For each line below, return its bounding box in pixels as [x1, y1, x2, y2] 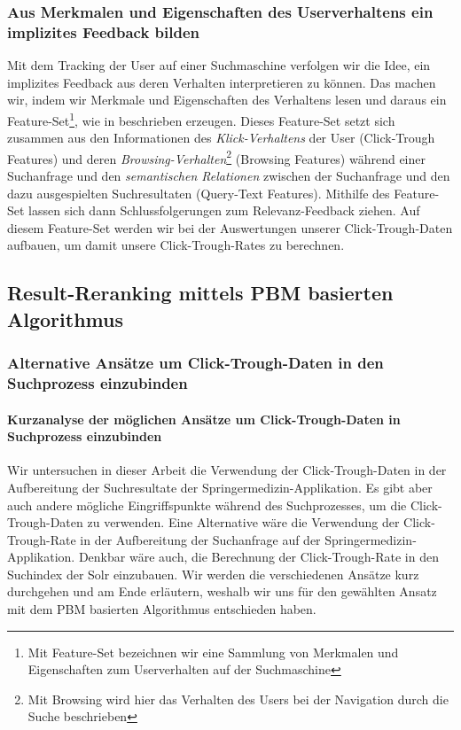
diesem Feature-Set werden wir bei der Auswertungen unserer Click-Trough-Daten [7, 218, 453, 237]
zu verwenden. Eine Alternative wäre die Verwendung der [87, 513, 400, 532]
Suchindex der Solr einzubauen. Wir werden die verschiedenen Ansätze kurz [7, 564, 419, 583]
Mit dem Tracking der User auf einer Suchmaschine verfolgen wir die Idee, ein [7, 56, 431, 74]
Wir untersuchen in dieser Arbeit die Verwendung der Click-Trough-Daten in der [7, 461, 447, 479]
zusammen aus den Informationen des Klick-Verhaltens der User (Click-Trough [7, 128, 435, 147]
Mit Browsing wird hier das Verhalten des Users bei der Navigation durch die [27, 689, 449, 708]
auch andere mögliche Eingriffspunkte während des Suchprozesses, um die [7, 495, 407, 514]
